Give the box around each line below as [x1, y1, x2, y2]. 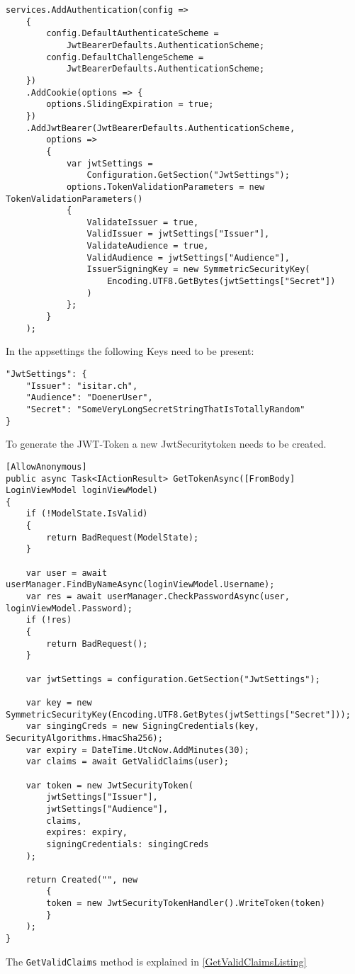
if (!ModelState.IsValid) [26, 509, 148, 519]
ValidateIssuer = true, [86, 217, 199, 227]
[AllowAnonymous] [6, 461, 87, 472]
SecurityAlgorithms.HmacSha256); [6, 732, 163, 743]
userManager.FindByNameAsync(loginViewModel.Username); [6, 579, 275, 590]
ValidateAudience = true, [86, 241, 209, 251]
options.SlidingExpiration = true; [46, 99, 214, 110]
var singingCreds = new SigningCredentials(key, [26, 721, 259, 732]
